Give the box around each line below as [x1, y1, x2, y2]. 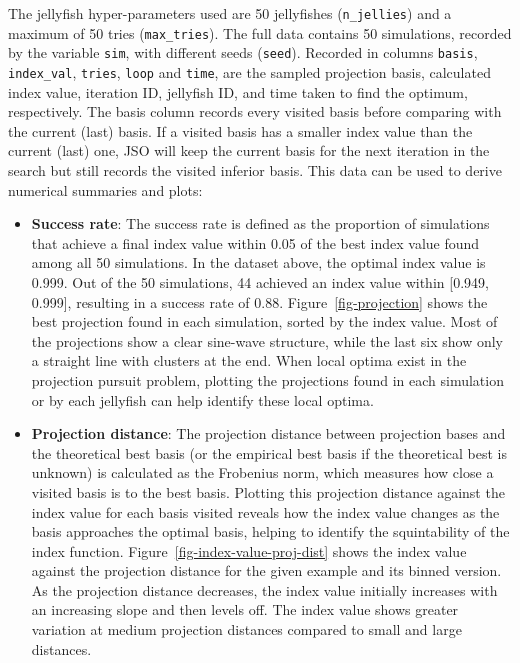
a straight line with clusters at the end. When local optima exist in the [31, 350, 467, 371]
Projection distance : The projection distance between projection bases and [31, 423, 506, 444]
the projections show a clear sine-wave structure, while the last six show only [31, 330, 503, 351]
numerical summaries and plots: [8, 179, 203, 200]
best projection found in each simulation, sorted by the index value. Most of [31, 311, 498, 332]
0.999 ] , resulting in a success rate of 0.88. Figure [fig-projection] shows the [31, 291, 488, 312]
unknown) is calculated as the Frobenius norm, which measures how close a [31, 462, 494, 483]
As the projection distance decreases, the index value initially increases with [31, 579, 498, 600]
